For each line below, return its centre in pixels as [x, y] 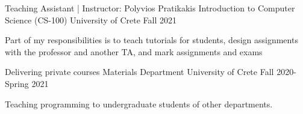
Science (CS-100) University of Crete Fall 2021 [91, 19]
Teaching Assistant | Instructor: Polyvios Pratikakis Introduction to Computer [150, 8]
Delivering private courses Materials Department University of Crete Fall [139, 72]
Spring [17, 83]
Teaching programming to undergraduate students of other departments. [139, 103]
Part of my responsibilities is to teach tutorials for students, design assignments [151, 40]
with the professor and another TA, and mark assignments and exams [134, 51]
